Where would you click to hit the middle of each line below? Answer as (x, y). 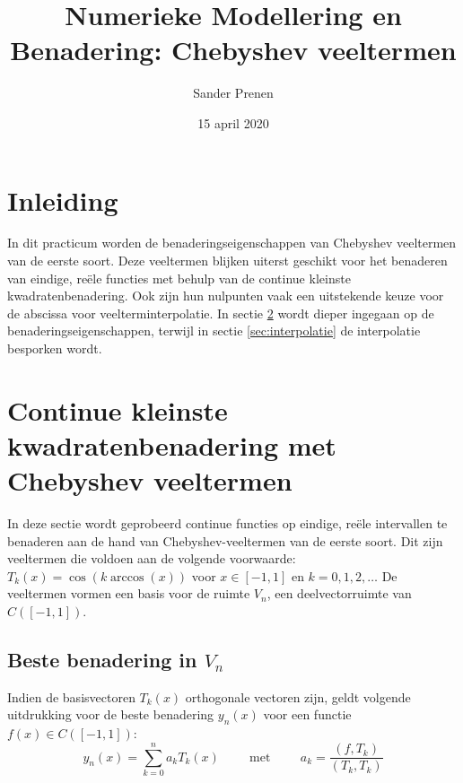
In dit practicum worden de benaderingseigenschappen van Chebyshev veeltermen (232, 243)
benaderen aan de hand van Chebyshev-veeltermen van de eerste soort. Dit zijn (225, 540)
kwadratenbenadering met (172, 444)
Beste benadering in (102, 660)
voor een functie (307, 714)
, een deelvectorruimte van (339, 593)
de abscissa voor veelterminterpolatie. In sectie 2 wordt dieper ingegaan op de (221, 313)
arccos (127, 577)
